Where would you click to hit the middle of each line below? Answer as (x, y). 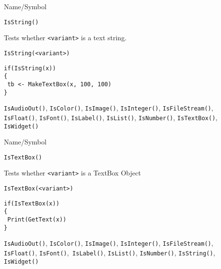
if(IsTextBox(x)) (32, 203)
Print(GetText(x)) (37, 220)
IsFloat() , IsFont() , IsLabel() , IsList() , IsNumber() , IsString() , (110, 253)
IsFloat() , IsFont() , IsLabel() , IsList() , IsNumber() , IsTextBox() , (111, 117)
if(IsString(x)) (30, 68)
